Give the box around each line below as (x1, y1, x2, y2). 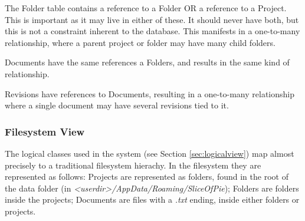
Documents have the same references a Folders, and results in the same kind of (5, 56, 290, 68)
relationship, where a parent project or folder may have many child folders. (5, 36, 276, 48)
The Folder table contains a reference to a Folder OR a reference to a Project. (5, 2, 287, 14)
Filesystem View (5, 124, 85, 138)
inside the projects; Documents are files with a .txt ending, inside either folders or (5, 193, 300, 206)
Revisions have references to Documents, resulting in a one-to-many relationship (5, 87, 294, 100)
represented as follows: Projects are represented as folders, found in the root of (5, 170, 288, 183)
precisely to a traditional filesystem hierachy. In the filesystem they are (5, 159, 261, 171)
